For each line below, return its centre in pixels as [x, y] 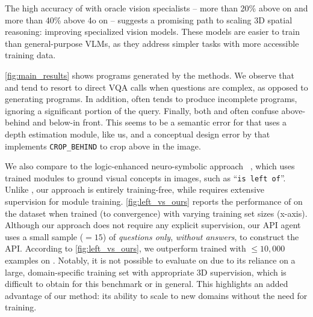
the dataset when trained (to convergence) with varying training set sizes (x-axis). [156, 213]
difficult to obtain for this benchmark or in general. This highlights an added [147, 284]
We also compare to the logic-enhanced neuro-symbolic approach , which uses [150, 166]
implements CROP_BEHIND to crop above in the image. [103, 146]
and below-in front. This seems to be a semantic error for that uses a [160, 122]
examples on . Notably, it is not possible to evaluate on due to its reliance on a [150, 260]
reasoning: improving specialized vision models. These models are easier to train [152, 32]
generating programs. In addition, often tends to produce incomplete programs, [151, 99]
